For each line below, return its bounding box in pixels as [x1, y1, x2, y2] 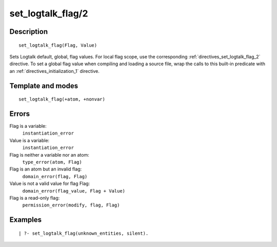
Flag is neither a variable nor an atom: [9, 151, 89, 158]
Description [9, 27, 48, 36]
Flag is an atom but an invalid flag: [9, 166, 82, 172]
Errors [9, 109, 30, 118]
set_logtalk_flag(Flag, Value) [18, 42, 97, 48]
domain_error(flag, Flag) [22, 174, 88, 179]
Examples [9, 216, 42, 224]
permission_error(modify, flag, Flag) [22, 202, 120, 208]
